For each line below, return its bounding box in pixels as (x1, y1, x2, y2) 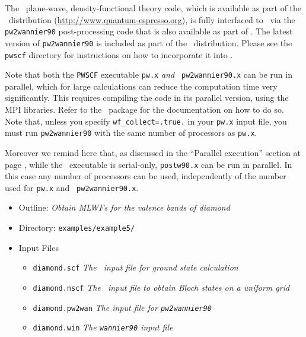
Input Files (18, 241, 59, 253)
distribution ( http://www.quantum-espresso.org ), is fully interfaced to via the (8, 13, 295, 26)
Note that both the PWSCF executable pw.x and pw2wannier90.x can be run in (5, 68, 292, 81)
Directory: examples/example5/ (18, 221, 135, 233)
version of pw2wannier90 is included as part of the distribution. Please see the (5, 36, 292, 49)
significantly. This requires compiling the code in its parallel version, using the (5, 91, 289, 104)
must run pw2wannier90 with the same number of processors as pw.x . (5, 126, 257, 139)
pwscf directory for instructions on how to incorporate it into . (5, 48, 233, 61)
